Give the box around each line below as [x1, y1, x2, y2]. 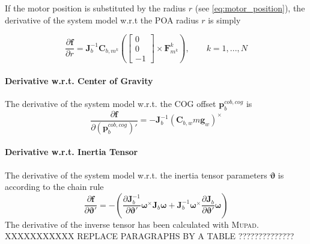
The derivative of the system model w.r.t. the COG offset [5, 97, 216, 110]
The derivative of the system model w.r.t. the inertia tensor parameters [5, 168, 267, 181]
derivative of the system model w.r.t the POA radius [5, 13, 199, 26]
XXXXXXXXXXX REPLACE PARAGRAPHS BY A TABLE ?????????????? [5, 230, 294, 242]
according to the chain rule [5, 180, 104, 193]
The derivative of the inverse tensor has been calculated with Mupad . [5, 218, 259, 230]
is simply [208, 13, 241, 26]
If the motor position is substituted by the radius [5, 2, 186, 14]
